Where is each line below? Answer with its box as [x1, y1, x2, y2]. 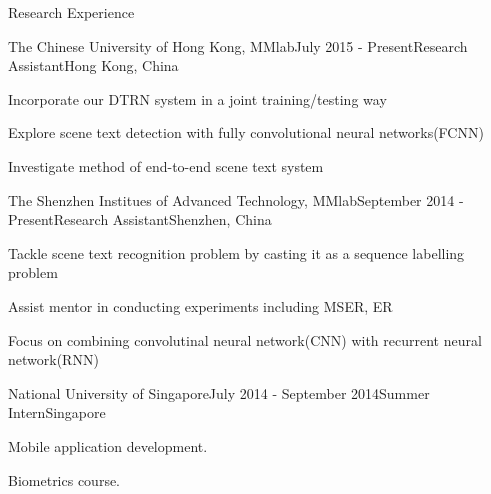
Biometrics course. [8, 469, 121, 490]
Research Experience [8, 2, 135, 22]
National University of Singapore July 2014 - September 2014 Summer [8, 382, 430, 403]
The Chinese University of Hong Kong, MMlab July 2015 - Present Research [8, 35, 468, 56]
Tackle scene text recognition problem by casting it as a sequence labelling [8, 242, 465, 263]
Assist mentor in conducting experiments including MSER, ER [8, 295, 393, 316]
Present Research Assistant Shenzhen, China [8, 209, 272, 230]
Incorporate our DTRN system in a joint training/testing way [8, 88, 387, 109]
